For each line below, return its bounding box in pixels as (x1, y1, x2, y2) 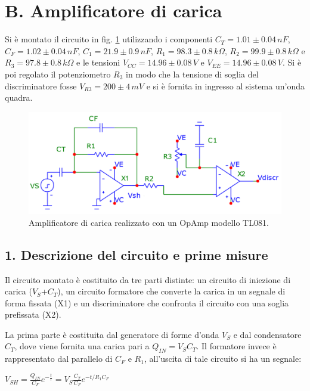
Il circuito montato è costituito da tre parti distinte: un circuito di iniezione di (5, 273, 291, 286)
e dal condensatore (233, 328, 302, 340)
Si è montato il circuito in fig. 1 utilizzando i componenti (5, 33, 213, 45)
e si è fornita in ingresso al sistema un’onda (146, 79, 305, 92)
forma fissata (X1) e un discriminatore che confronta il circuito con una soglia (5, 296, 289, 309)
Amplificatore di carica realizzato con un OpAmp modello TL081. (29, 216, 269, 228)
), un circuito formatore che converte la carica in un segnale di (57, 285, 286, 297)
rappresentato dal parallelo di (5, 352, 113, 365)
